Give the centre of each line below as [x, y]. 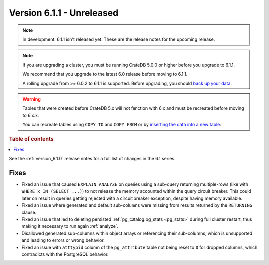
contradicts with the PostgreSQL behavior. [65, 254]
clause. [29, 212]
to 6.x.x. [31, 115]
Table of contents [32, 139]
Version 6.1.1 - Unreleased [64, 13]
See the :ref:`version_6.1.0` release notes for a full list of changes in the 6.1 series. [93, 159]
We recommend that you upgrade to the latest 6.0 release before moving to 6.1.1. [105, 74]
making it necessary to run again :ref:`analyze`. [70, 226]
